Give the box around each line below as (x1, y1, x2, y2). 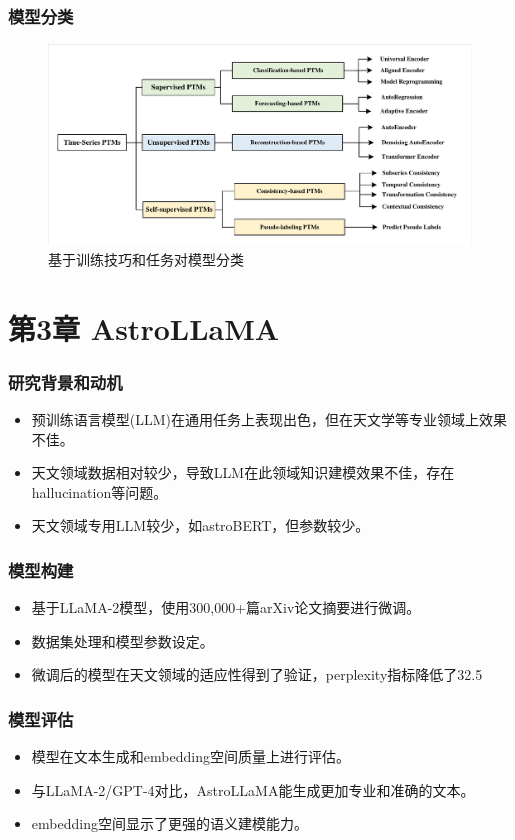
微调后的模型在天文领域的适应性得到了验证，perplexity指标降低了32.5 (31, 664, 483, 685)
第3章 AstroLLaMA (8, 307, 280, 348)
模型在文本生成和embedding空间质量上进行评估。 (31, 746, 350, 767)
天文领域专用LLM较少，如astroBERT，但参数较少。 (31, 515, 370, 536)
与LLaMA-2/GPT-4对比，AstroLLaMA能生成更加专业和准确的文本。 (31, 779, 475, 800)
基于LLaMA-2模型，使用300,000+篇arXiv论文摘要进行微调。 (31, 597, 421, 618)
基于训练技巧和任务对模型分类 (48, 248, 244, 269)
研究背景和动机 (8, 369, 123, 394)
